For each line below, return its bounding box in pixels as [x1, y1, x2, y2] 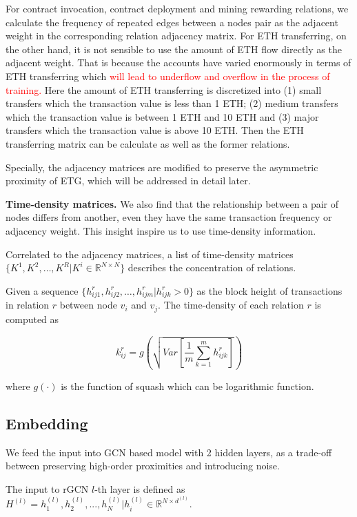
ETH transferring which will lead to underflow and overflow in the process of [6, 68, 330, 83]
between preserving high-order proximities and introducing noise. [6, 458, 280, 473]
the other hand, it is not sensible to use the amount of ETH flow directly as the [6, 41, 342, 56]
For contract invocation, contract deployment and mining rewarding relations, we [6, 1, 349, 15]
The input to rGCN [6, 481, 89, 496]
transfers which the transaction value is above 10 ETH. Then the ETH [6, 123, 304, 137]
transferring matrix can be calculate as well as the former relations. [6, 136, 290, 150]
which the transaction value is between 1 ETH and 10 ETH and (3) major [6, 109, 319, 124]
